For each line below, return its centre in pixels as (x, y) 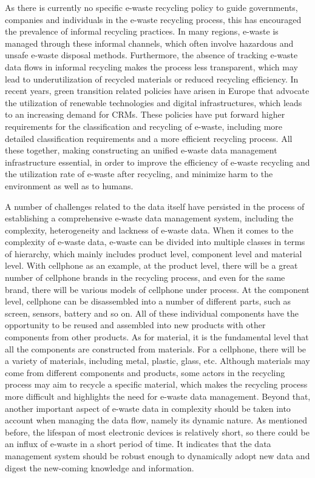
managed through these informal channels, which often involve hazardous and (149, 43)
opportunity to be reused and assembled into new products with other (135, 325)
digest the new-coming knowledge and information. (100, 467)
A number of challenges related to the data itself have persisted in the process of (155, 206)
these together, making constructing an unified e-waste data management (141, 150)
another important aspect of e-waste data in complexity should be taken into (148, 408)
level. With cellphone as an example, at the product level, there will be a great (151, 265)
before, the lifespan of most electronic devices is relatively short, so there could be (157, 432)
